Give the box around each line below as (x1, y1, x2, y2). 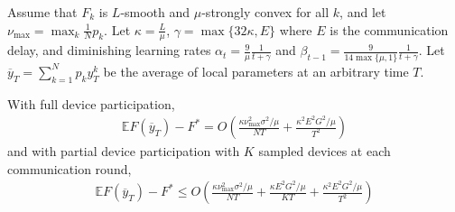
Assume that (7, 3, 78, 21)
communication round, (7, 159, 132, 178)
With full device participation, (7, 94, 175, 113)
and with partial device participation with (7, 142, 240, 161)
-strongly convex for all (201, 3, 330, 21)
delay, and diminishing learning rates (7, 41, 211, 60)
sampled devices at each (258, 142, 391, 161)
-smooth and (120, 3, 190, 21)
